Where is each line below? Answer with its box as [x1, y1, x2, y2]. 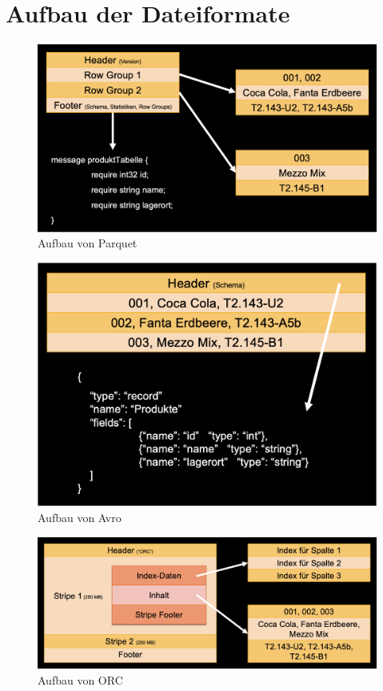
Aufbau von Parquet [38, 235, 138, 251]
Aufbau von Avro [38, 509, 122, 525]
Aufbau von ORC [38, 671, 123, 688]
